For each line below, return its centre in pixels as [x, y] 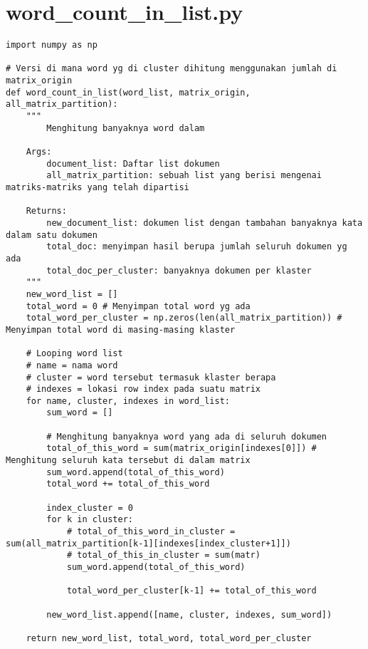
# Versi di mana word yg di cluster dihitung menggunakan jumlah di [172, 69]
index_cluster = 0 [90, 508]
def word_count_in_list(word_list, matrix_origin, [128, 92]
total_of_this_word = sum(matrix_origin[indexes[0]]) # [182, 448]
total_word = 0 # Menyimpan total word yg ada [138, 306]
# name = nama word [72, 365]
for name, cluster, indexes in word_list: [128, 401]
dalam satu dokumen [52, 235]
